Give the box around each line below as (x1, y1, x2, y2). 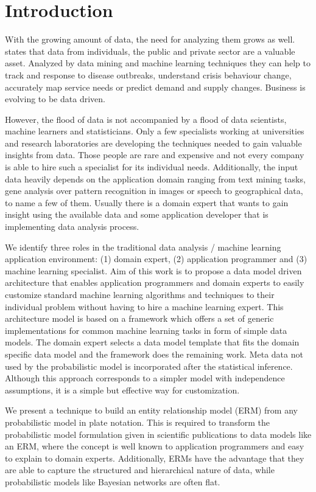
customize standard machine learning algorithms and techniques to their (5, 288, 275, 300)
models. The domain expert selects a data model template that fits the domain (5, 336, 300, 348)
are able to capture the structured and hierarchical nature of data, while (5, 463, 275, 476)
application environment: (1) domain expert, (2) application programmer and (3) (5, 252, 307, 265)
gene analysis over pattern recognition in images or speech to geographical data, (5, 184, 303, 197)
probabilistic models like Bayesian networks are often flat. (5, 475, 220, 488)
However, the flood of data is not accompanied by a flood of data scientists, (5, 113, 287, 125)
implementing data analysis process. (5, 220, 139, 233)
